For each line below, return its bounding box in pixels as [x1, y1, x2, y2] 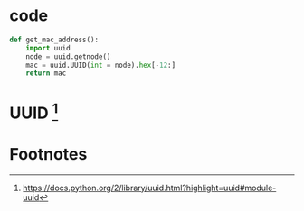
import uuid [25, 43, 71, 52]
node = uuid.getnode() [25, 51, 111, 61]
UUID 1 [9, 99, 59, 123]
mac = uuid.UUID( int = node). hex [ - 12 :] [25, 60, 176, 69]
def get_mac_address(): [9, 35, 100, 44]
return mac [25, 69, 67, 78]
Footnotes [9, 144, 88, 165]
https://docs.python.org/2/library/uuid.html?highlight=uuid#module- [22, 182, 277, 193]
